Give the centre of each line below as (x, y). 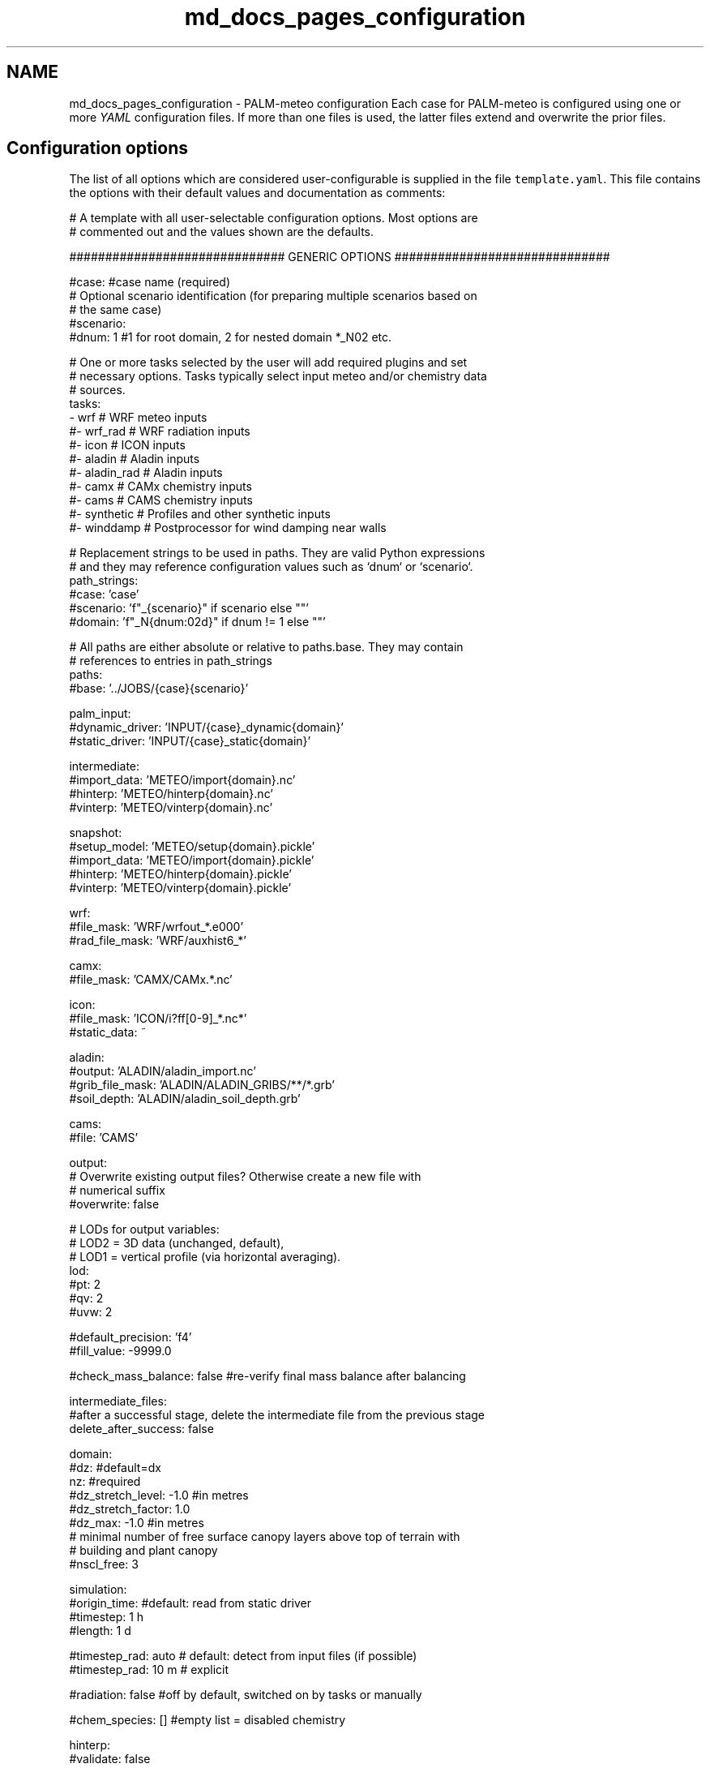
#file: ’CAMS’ (104, 1138)
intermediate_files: (118, 1401)
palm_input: (100, 714)
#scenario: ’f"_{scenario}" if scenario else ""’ (189, 608)
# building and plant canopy (143, 1551)
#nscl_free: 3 (104, 1564)
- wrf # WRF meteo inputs (138, 418)
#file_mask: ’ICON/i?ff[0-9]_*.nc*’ (158, 1019)
